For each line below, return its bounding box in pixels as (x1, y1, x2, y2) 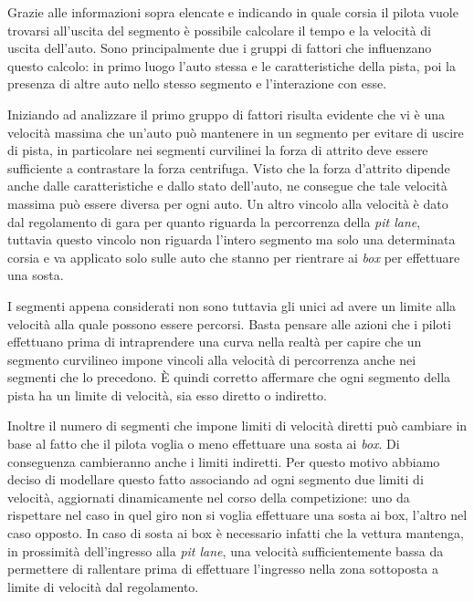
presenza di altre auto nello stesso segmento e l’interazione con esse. (7, 74, 387, 93)
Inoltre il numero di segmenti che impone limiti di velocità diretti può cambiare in (7, 416, 468, 435)
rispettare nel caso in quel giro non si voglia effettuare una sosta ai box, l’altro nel (7, 505, 468, 524)
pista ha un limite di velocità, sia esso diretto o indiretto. (7, 385, 327, 404)
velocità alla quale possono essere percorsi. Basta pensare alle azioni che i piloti (7, 314, 451, 333)
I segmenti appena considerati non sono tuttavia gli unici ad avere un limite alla (7, 296, 457, 315)
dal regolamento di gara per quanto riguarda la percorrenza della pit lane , (7, 212, 421, 231)
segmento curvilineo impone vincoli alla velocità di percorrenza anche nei (7, 349, 416, 368)
